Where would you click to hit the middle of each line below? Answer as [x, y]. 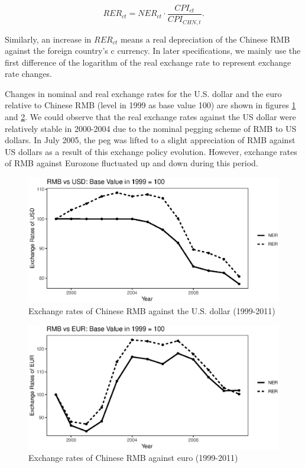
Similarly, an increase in [48, 39]
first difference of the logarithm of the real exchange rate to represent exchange [148, 62]
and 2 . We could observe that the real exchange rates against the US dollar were [150, 117]
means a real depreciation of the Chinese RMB [205, 39]
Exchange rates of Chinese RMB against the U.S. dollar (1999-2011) [152, 310]
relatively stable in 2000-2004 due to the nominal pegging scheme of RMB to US [151, 128]
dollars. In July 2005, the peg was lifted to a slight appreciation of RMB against [150, 140]
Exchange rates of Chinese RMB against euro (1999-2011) [133, 458]
